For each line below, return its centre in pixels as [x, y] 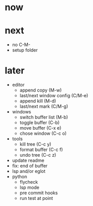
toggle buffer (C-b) [40, 123]
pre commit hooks [39, 193]
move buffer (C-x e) [40, 128]
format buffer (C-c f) [41, 150]
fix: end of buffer [30, 166]
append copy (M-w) [41, 90]
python [20, 176]
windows [22, 112]
